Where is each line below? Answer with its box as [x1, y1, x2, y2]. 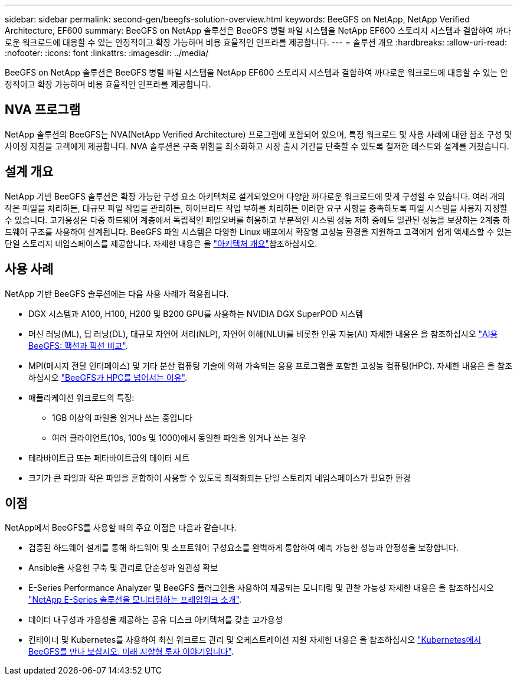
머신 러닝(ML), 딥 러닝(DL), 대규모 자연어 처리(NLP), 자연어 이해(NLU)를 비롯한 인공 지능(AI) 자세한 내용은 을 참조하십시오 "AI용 [28, 328, 498, 339]
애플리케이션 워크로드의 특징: [28, 392, 135, 403]
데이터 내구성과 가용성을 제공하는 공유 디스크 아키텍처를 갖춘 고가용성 [28, 614, 283, 625]
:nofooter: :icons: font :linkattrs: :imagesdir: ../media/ [5, 48, 209, 58]
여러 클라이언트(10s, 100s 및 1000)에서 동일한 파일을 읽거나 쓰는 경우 [52, 432, 306, 443]
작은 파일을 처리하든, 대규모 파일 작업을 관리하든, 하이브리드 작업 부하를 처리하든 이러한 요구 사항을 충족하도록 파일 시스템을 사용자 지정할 [5, 202, 508, 213]
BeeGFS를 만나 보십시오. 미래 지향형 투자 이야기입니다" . [28, 646, 234, 657]
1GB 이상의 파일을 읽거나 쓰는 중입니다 [52, 412, 193, 423]
